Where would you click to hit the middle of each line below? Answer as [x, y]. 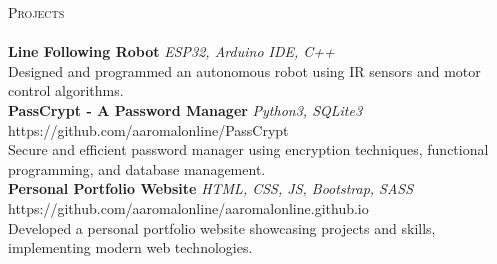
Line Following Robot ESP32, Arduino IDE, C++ [171, 51]
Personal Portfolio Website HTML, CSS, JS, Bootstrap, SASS [211, 188]
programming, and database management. [137, 168]
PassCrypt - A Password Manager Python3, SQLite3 [185, 109]
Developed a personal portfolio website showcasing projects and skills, [222, 227]
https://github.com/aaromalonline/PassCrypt [148, 129]
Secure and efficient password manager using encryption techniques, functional [248, 149]
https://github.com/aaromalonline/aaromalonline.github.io [188, 207]
